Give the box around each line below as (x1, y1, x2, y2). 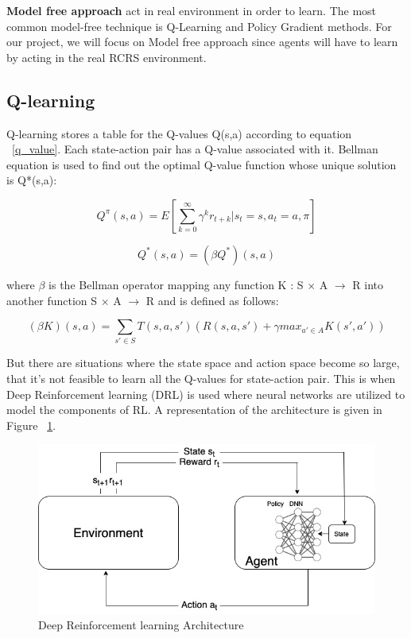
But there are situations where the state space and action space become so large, (6, 354, 400, 371)
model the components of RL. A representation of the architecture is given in (6, 401, 382, 418)
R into (352, 276, 384, 292)
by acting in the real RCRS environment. (6, 48, 207, 65)
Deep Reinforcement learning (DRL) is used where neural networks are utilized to (6, 385, 405, 402)
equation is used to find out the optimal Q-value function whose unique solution (6, 156, 397, 172)
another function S (6, 292, 98, 308)
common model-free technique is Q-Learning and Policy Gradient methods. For (6, 17, 392, 34)
